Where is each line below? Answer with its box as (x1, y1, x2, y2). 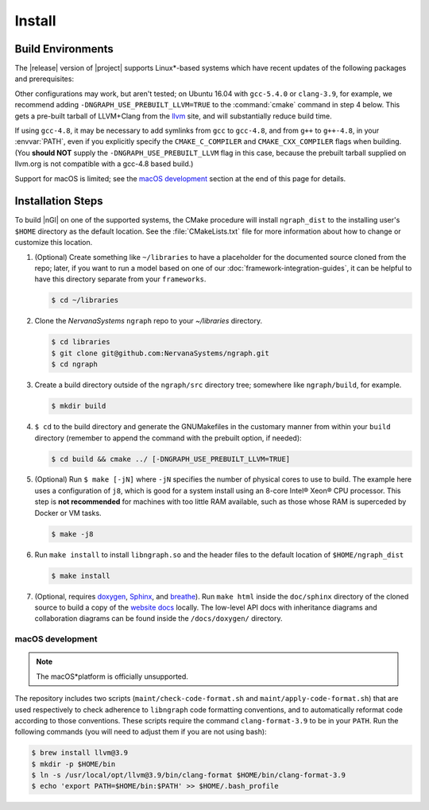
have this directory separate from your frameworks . (34, 274, 207, 284)
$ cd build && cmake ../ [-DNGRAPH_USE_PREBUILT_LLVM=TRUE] (51, 454, 291, 463)
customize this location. (14, 238, 93, 247)
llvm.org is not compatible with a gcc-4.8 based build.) (14, 159, 194, 169)
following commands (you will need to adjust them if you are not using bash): (14, 727, 267, 737)
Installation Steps (14, 195, 103, 208)
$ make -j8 (51, 529, 94, 538)
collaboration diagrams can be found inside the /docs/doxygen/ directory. (34, 614, 283, 623)
